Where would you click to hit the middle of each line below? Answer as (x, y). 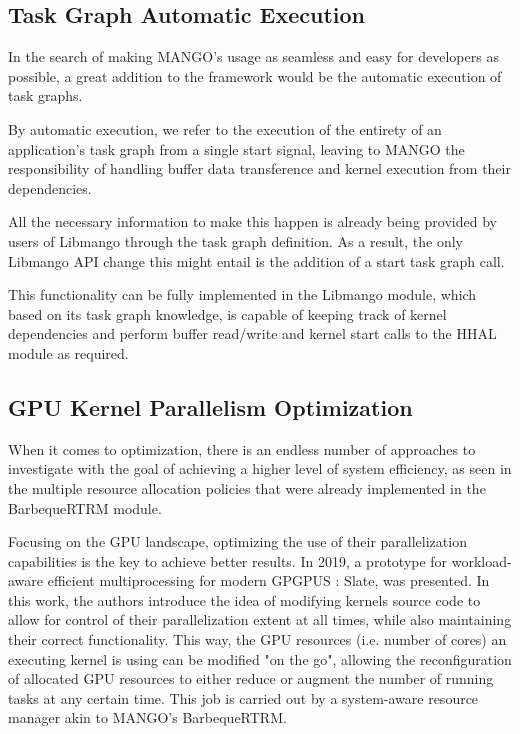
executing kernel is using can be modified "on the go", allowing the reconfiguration (260, 658)
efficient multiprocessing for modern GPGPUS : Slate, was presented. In (268, 580)
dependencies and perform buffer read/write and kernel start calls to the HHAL (252, 333)
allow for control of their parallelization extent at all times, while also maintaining (260, 619)
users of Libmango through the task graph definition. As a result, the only (235, 240)
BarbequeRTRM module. (85, 507)
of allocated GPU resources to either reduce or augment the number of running (251, 678)
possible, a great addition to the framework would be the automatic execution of (255, 75)
